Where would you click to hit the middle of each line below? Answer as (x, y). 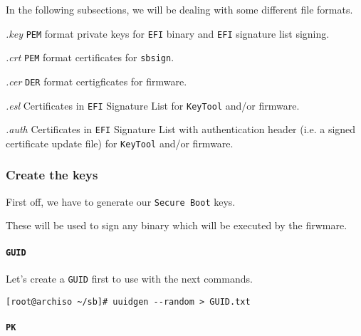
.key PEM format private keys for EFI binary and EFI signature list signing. (168, 33)
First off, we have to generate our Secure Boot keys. (121, 201)
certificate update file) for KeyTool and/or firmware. (120, 143)
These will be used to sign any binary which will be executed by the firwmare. (177, 225)
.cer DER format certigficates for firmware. (96, 81)
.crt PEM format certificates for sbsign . (90, 57)
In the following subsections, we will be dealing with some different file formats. (179, 9)
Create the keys (52, 175)
